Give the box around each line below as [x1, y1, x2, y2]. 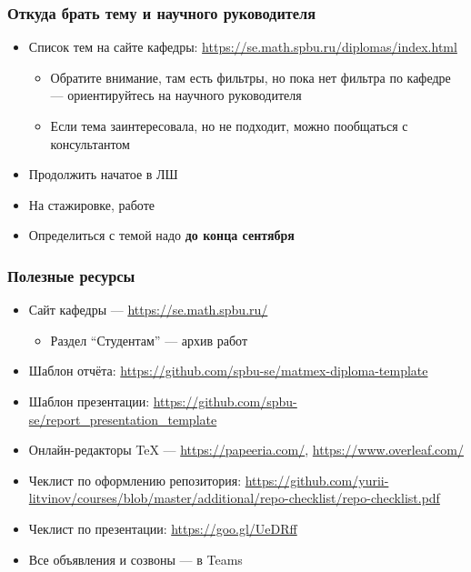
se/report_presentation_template [28, 409, 217, 428]
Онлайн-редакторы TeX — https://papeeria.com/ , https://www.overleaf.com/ [28, 440, 464, 459]
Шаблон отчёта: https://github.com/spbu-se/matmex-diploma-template [28, 361, 428, 380]
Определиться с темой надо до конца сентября [28, 226, 295, 245]
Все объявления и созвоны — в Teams [28, 549, 243, 568]
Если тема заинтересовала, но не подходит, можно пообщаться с [50, 116, 408, 135]
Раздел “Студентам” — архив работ [50, 330, 248, 349]
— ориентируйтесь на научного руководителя [50, 85, 302, 105]
